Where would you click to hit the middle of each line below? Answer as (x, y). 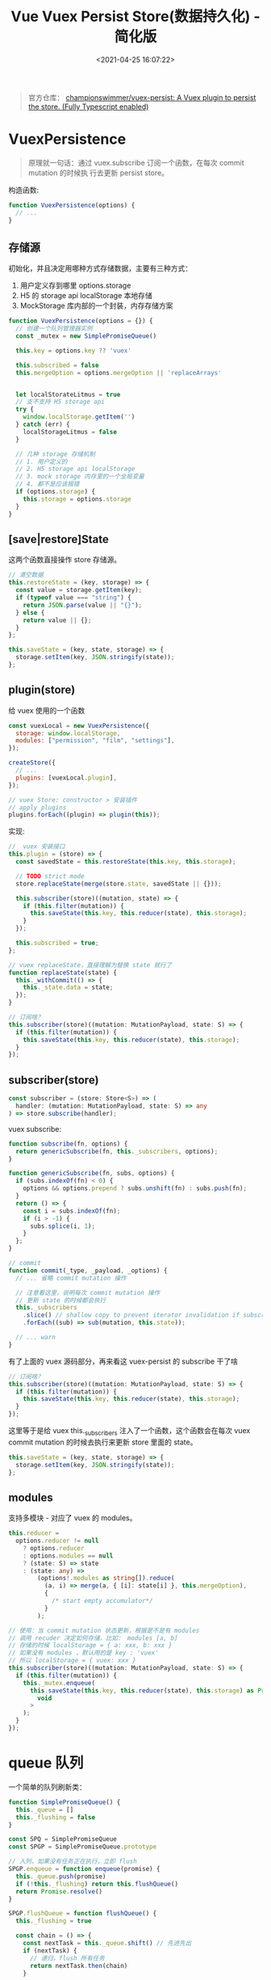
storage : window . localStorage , (68, 733)
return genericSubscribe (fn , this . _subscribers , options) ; (117, 1151)
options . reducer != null (57, 1541)
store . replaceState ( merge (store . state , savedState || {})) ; (119, 884)
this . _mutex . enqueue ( (59, 1683)
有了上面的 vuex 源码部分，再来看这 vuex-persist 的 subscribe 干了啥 (123, 1361)
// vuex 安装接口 (37, 847)
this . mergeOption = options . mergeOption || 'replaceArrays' (119, 372)
